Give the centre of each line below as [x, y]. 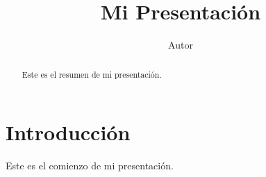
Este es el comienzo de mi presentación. [90, 166]
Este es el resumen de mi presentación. [92, 74]
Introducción [68, 132]
